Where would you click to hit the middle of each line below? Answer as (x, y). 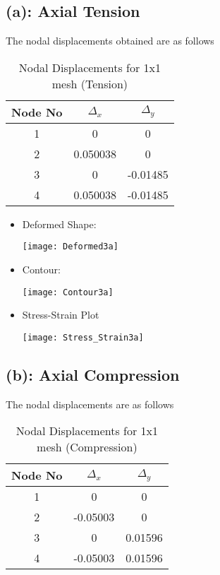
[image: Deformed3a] (70, 247)
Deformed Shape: (59, 224)
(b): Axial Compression (93, 374)
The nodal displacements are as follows (90, 404)
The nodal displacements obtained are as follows (110, 41)
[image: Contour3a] (68, 292)
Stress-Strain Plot (61, 315)
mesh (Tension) (90, 83)
